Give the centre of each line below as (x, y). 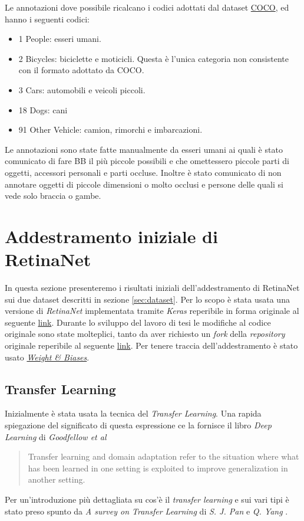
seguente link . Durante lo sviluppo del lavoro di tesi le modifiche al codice (138, 322)
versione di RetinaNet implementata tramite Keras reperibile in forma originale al (152, 311)
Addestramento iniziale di (111, 236)
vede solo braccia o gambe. (53, 196)
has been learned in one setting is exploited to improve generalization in (158, 468)
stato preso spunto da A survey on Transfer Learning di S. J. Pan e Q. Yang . (146, 511)
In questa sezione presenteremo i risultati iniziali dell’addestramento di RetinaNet (152, 288)
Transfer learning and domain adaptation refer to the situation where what (163, 456)
